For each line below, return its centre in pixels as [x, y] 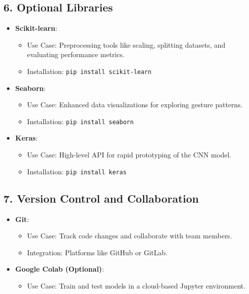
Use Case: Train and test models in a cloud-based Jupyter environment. [136, 285]
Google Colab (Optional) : [60, 269]
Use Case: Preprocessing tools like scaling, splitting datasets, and [126, 44]
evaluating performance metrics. [76, 54]
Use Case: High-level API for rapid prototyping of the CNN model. [129, 155]
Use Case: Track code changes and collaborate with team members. [129, 236]
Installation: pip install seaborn [80, 121]
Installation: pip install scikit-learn [89, 71]
